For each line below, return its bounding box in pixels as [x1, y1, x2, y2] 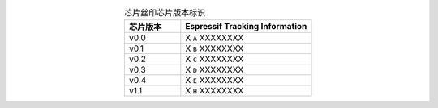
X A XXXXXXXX [185, 32, 244, 44]
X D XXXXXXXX [185, 64, 244, 76]
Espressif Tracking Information [185, 21, 307, 32]
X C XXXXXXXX [185, 53, 244, 64]
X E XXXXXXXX [185, 75, 244, 86]
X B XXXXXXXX [185, 43, 244, 54]
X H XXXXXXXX [185, 85, 244, 97]
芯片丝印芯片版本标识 [123, 7, 206, 19]
